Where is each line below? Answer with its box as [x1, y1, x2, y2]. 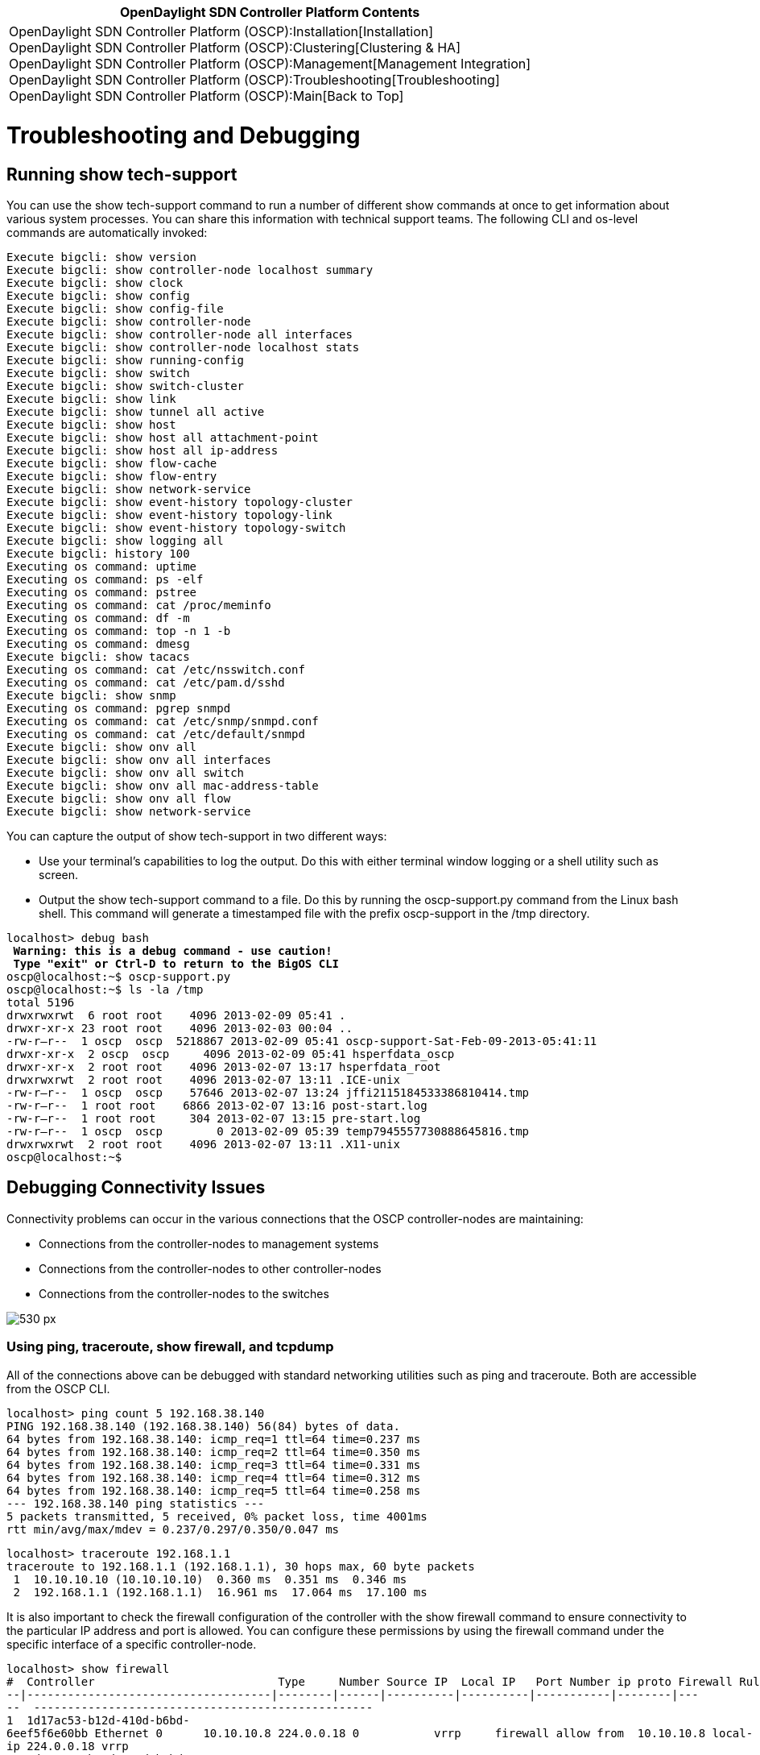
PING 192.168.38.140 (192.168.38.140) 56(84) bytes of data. [6, 1419, 400, 1433]
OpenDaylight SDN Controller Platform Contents [119, 4, 420, 20]
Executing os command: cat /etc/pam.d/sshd [6, 675, 285, 689]
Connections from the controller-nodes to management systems [39, 1236, 379, 1251]
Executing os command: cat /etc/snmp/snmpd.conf [6, 714, 319, 728]
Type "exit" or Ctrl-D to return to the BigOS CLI [13, 956, 340, 970]
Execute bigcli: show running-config [6, 353, 245, 367]
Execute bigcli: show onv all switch [6, 765, 245, 779]
